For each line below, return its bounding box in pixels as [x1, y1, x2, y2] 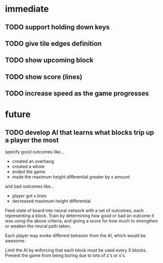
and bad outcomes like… [5, 183, 54, 189]
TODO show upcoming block [5, 56, 94, 65]
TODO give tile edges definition [5, 39, 102, 47]
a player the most [5, 136, 59, 144]
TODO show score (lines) [5, 72, 83, 81]
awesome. [5, 238, 26, 244]
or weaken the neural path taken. [5, 223, 72, 229]
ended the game [12, 169, 45, 175]
